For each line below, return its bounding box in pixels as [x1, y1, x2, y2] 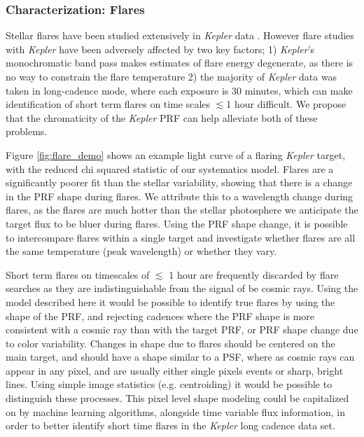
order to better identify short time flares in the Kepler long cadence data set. [6, 418, 335, 433]
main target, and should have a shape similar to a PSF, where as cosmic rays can [6, 349, 355, 364]
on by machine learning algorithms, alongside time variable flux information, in [6, 404, 345, 419]
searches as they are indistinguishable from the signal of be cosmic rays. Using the [6, 281, 358, 296]
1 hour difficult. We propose [226, 97, 346, 111]
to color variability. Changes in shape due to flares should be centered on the [6, 335, 335, 350]
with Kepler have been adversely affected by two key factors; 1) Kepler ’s [6, 41, 315, 56]
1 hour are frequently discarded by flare [169, 267, 339, 282]
